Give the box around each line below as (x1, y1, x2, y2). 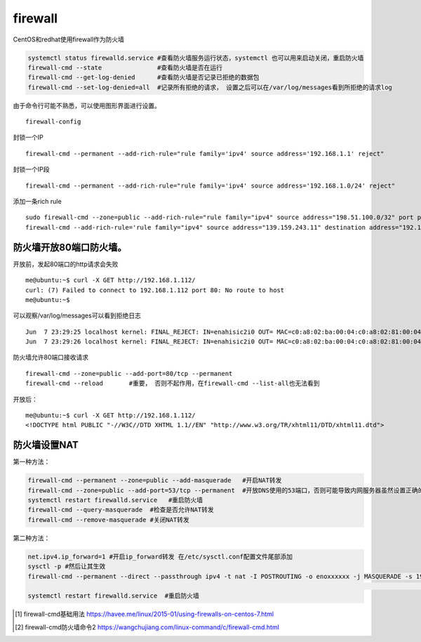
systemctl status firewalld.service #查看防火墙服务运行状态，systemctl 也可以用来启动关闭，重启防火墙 (27, 53, 364, 62)
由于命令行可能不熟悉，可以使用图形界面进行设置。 (13, 101, 161, 110)
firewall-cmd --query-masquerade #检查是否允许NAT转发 (27, 506, 214, 514)
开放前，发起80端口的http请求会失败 (13, 260, 119, 268)
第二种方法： (13, 534, 51, 542)
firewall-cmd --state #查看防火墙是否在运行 (27, 63, 223, 72)
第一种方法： (13, 457, 51, 466)
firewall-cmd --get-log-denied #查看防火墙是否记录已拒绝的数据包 (27, 74, 260, 81)
